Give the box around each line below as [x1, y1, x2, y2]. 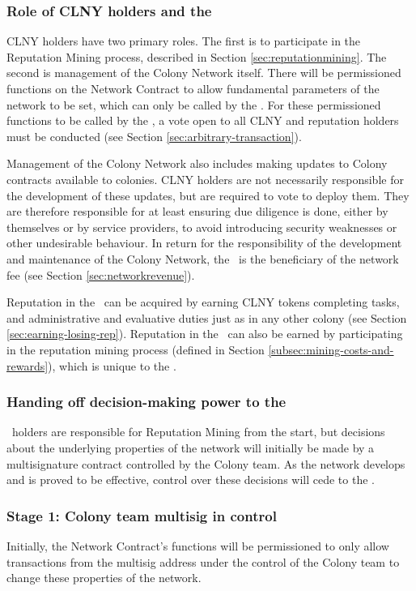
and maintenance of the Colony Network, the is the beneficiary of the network [6, 250, 399, 267]
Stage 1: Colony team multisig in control [6, 505, 277, 525]
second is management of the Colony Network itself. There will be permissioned [6, 64, 401, 81]
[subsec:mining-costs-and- [268, 340, 394, 358]
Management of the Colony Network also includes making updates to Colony [6, 155, 388, 172]
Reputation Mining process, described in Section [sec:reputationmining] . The [6, 48, 387, 65]
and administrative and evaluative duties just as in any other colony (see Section [6, 309, 407, 326]
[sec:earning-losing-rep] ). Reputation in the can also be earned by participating [6, 325, 403, 342]
